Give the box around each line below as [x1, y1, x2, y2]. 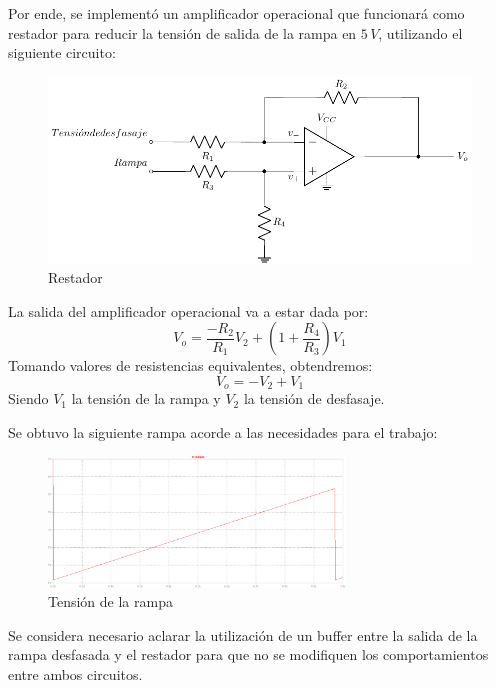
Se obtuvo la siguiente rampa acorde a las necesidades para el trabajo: [8, 421, 438, 442]
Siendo [8, 388, 49, 409]
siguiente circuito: [8, 42, 116, 63]
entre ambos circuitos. [8, 664, 143, 685]
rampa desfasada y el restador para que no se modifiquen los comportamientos [8, 644, 489, 665]
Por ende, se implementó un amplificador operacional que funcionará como [8, 3, 465, 23]
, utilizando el [378, 22, 463, 43]
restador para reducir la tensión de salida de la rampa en [8, 22, 357, 43]
